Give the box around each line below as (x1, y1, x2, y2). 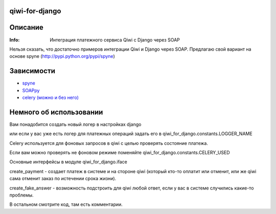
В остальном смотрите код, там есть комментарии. (9, 201, 123, 207)
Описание (9, 23, 43, 32)
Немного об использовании (9, 108, 103, 116)
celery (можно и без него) (22, 95, 79, 100)
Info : (9, 36, 20, 43)
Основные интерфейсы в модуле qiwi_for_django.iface (9, 159, 127, 165)
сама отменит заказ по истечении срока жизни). (9, 176, 117, 182)
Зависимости (9, 67, 56, 75)
